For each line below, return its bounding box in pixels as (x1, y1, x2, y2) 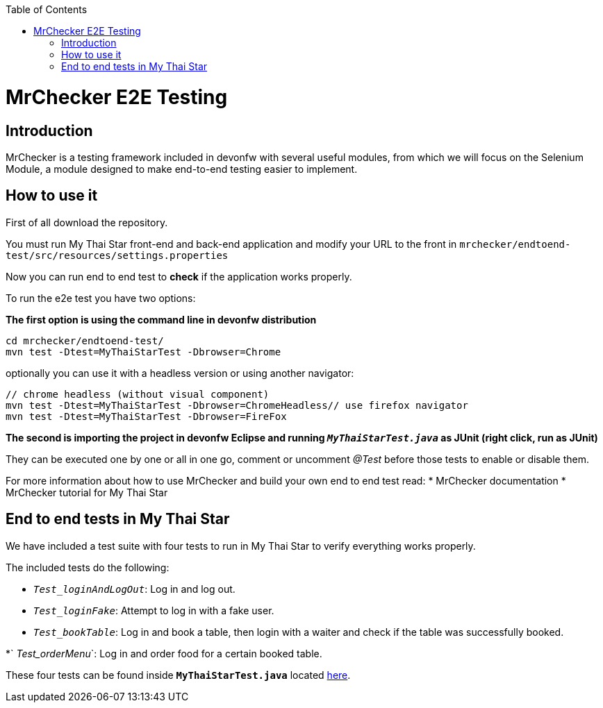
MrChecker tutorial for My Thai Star (6, 486, 168, 498)
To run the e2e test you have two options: (6, 292, 196, 304)
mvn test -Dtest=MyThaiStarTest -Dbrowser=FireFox (6, 410, 287, 422)
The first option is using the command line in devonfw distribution (6, 313, 317, 326)
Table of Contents (6, 3, 88, 15)
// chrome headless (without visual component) (6, 388, 270, 400)
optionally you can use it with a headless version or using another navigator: (6, 366, 354, 379)
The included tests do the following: (6, 561, 170, 573)
